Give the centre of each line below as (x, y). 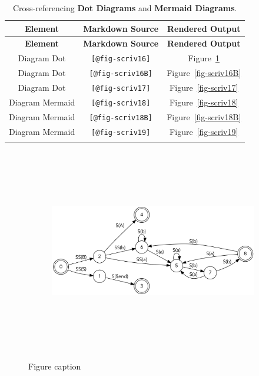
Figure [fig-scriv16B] (204, 73)
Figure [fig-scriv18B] (204, 116)
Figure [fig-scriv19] (204, 131)
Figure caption (55, 366)
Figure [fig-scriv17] (204, 88)
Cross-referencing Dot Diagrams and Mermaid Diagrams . (125, 8)
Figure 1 (204, 58)
